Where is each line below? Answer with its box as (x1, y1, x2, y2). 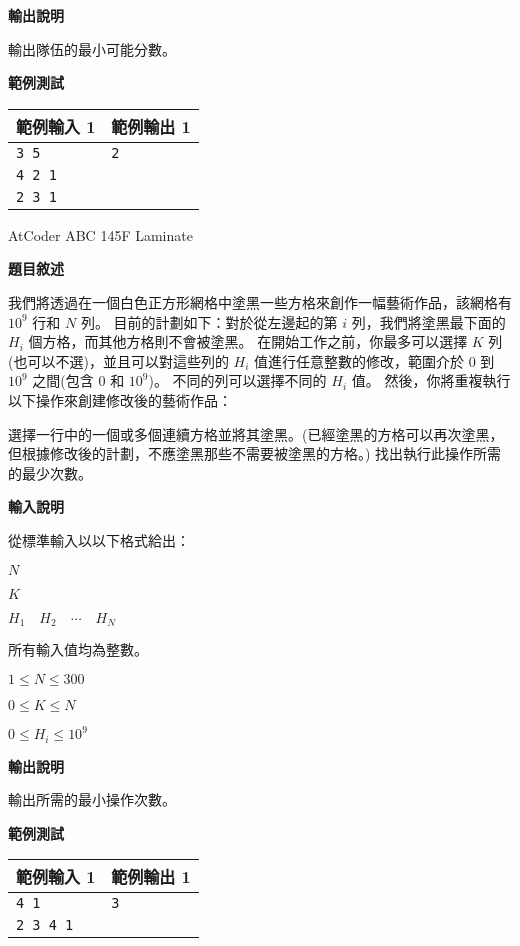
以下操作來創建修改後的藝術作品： (8, 389, 232, 410)
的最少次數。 (8, 462, 92, 483)
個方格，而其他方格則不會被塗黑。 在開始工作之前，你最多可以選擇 (28, 331, 468, 352)
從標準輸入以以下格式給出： (8, 529, 190, 550)
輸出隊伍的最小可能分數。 (8, 38, 176, 59)
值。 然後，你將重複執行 (351, 370, 511, 391)
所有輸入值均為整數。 (8, 638, 148, 659)
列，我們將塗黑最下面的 (351, 311, 506, 332)
